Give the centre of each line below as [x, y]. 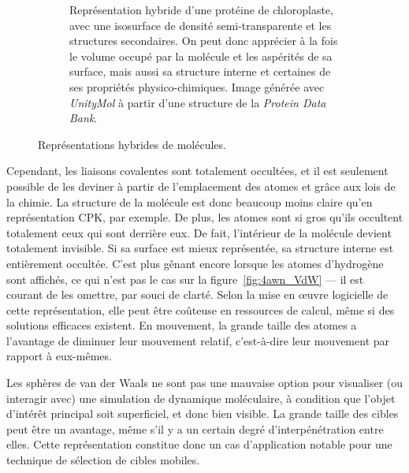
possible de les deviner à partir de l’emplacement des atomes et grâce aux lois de [201, 186]
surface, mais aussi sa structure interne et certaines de [200, 71]
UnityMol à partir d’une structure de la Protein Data [198, 102]
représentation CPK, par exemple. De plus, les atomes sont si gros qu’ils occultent [205, 217]
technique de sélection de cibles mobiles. [103, 460]
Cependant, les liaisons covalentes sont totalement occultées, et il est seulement [197, 171]
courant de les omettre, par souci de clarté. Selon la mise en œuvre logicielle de [197, 294]
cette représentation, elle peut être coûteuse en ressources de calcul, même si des [201, 309]
